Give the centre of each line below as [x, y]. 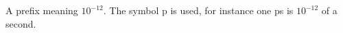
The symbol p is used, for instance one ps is [201, 10]
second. [21, 23]
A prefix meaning [42, 10]
